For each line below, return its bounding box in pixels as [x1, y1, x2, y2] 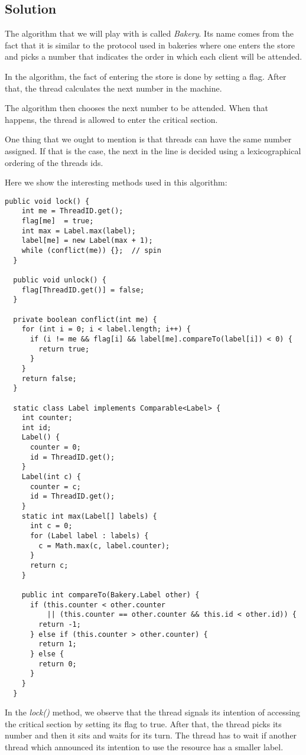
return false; [21, 374, 77, 383]
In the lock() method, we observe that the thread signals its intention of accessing [5, 706, 300, 718]
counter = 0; [30, 443, 81, 452]
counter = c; [30, 482, 81, 491]
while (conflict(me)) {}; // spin [21, 246, 161, 255]
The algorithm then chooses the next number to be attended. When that [5, 102, 268, 114]
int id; [21, 423, 51, 432]
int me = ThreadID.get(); [21, 207, 123, 216]
